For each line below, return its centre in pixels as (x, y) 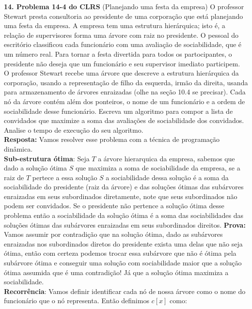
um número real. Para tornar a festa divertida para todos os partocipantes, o (118, 54)
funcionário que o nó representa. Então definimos (77, 301)
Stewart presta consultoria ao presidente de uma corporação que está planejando (124, 16)
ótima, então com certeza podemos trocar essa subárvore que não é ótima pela (120, 253)
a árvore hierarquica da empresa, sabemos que (166, 158)
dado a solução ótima (35, 168)
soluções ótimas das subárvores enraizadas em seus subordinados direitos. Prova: (125, 224)
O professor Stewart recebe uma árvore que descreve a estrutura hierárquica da (121, 73)
